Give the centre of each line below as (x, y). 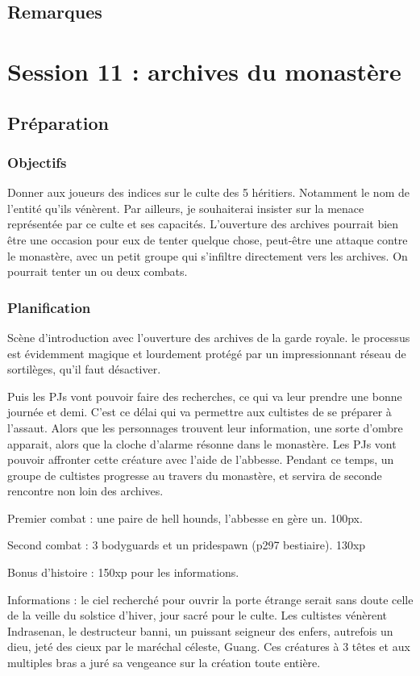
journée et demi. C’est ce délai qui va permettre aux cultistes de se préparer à (200, 412)
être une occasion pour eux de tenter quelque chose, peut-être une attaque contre (208, 239)
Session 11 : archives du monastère (204, 71)
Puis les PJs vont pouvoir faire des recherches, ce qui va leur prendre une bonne (205, 396)
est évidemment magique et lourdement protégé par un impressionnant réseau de (207, 353)
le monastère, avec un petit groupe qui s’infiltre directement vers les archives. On (208, 255)
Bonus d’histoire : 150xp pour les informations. (123, 572)
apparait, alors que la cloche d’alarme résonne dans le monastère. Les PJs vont (202, 443)
